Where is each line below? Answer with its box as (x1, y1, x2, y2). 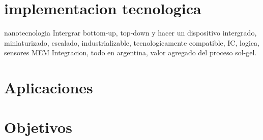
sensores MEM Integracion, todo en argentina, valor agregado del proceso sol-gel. (4, 47, 257, 58)
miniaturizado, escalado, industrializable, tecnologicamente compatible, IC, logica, (4, 37, 259, 48)
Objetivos (4, 117, 72, 137)
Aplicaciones (4, 77, 93, 98)
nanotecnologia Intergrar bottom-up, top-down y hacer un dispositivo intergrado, (4, 27, 257, 38)
